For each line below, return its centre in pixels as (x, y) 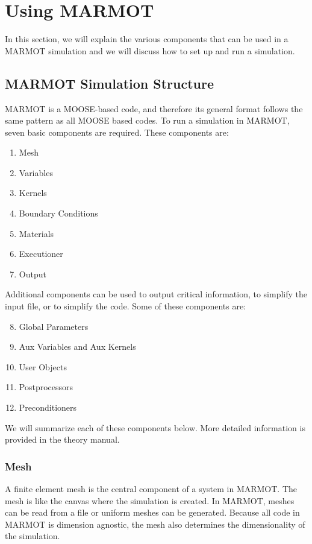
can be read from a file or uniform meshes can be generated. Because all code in (152, 512)
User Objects (43, 366)
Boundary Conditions (58, 213)
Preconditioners (48, 407)
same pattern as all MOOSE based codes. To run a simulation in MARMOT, (147, 120)
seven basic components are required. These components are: (117, 132)
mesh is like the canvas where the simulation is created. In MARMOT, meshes (150, 500)
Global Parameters (54, 326)
